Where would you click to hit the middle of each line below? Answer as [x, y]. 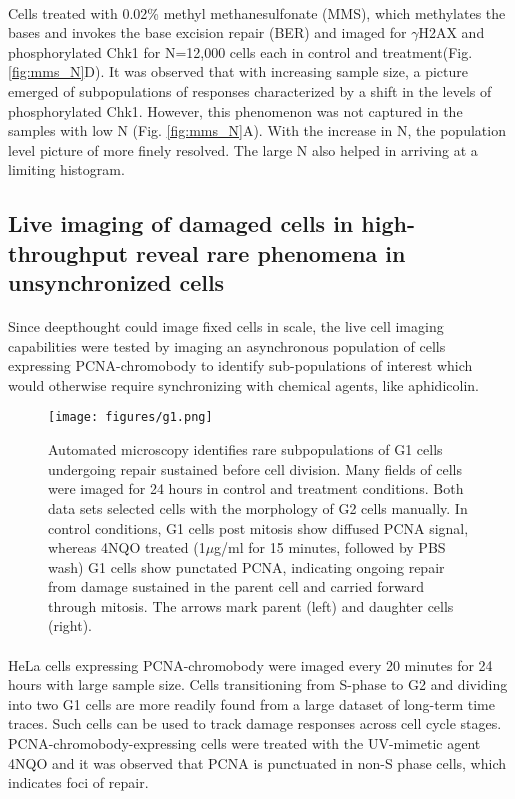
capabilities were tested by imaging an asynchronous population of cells [227, 345]
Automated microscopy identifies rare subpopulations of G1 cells [245, 449]
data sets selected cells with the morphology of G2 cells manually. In [258, 507]
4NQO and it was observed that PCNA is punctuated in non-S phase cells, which [257, 762]
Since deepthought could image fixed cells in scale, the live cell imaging [226, 326]
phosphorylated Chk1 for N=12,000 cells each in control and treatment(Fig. [240, 51]
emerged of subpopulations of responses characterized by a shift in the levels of [250, 90]
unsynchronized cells [116, 282]
